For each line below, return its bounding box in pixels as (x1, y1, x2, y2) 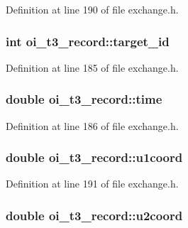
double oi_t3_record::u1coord (6, 148, 183, 166)
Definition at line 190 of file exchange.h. (6, 2, 179, 16)
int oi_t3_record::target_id (6, 32, 170, 50)
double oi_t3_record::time (6, 90, 162, 108)
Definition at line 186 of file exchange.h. (6, 118, 179, 133)
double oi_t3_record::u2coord (6, 206, 183, 224)
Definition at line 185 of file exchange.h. (6, 60, 179, 75)
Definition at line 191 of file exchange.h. (6, 176, 179, 191)
